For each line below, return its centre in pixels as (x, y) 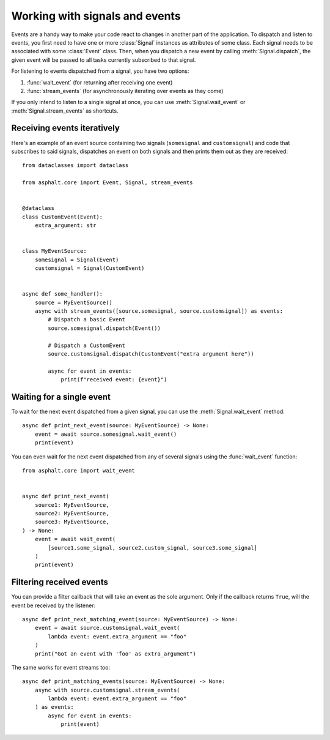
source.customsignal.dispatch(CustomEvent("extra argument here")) (151, 354)
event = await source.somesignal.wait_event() (106, 434)
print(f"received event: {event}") (114, 380)
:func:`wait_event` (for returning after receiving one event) (100, 82)
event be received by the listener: (53, 605)
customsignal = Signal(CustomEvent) (90, 268)
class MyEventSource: (54, 251)
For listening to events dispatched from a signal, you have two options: (100, 71)
